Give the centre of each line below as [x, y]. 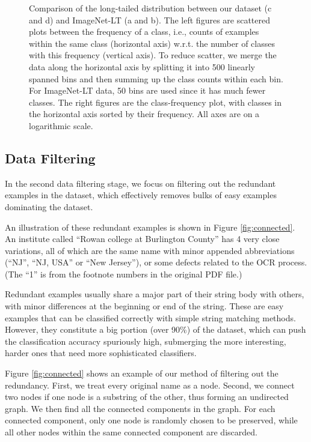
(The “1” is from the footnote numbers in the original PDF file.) [124, 274]
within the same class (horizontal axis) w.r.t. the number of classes [152, 43]
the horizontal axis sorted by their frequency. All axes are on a [144, 114]
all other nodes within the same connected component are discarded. [131, 432]
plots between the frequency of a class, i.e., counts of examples [144, 32]
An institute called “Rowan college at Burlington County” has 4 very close [142, 239]
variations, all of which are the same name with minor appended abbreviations [150, 250]
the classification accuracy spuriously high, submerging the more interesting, [146, 341]
